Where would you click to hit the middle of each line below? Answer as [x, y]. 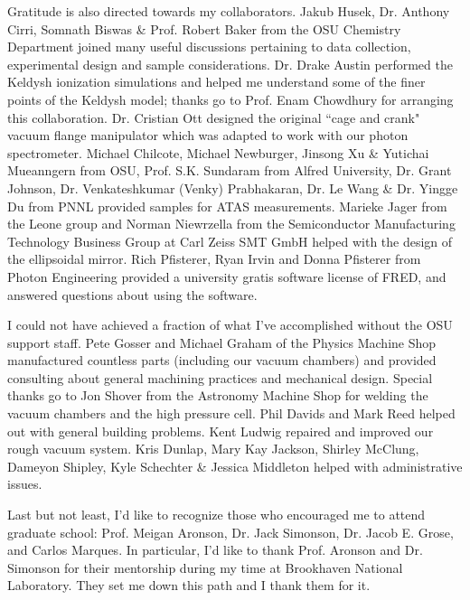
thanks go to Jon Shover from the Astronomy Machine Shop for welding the [218, 395]
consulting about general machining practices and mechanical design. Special [220, 377]
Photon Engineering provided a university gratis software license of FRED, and [227, 276]
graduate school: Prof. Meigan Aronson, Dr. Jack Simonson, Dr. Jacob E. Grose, [230, 532]
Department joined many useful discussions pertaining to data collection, [209, 47]
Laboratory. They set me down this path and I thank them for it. [189, 585]
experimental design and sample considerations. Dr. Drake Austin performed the [230, 64]
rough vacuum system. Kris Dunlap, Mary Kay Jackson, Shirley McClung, [213, 449]
